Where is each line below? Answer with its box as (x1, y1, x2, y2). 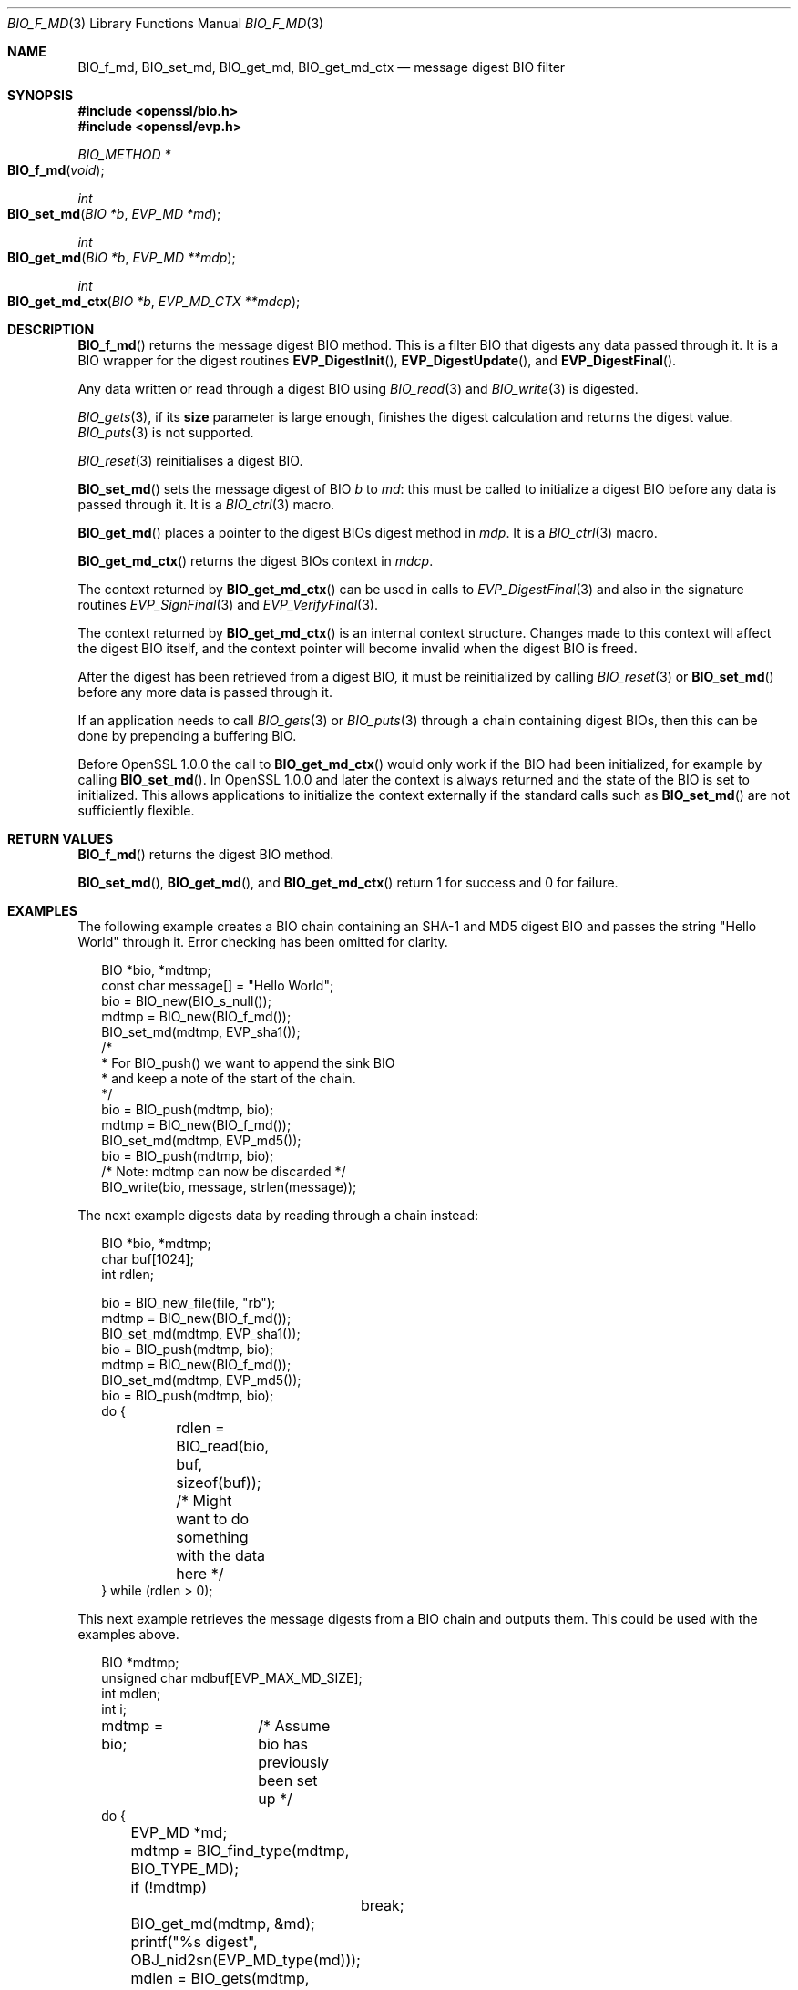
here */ (176, 1564, 224, 1583)
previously (258, 1753, 330, 1771)
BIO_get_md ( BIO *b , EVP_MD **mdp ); (7, 250, 236, 265)
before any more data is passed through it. (77, 684, 332, 700)
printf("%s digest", (130, 1933, 258, 1951)
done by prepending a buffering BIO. (77, 728, 297, 744)
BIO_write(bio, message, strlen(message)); (101, 1179, 357, 1195)
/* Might (176, 1492, 232, 1510)
